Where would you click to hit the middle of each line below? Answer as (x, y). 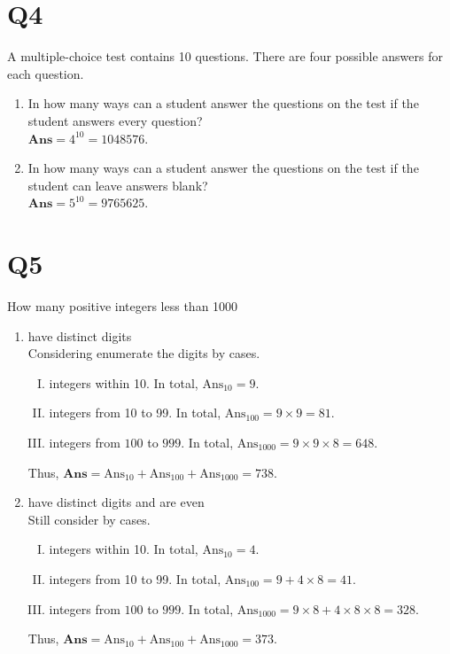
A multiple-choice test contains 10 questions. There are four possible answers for (225, 56)
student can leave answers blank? (118, 185)
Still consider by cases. (89, 519)
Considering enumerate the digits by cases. (144, 353)
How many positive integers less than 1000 (123, 306)
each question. (46, 73)
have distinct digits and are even (116, 502)
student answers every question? (115, 120)
